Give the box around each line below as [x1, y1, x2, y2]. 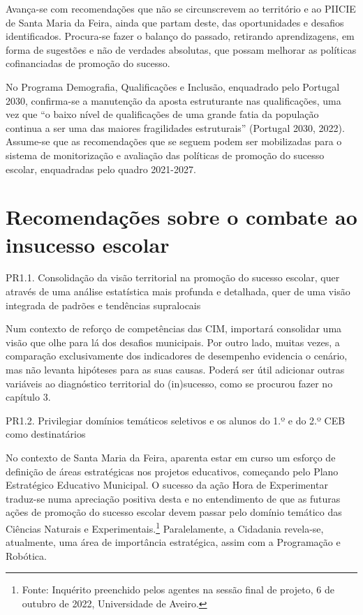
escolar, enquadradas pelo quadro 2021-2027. [6, 161, 196, 176]
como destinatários [6, 427, 86, 441]
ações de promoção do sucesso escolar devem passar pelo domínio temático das [6, 505, 342, 519]
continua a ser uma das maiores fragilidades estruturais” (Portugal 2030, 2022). [6, 120, 345, 135]
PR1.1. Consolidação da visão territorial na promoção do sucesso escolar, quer [6, 270, 340, 285]
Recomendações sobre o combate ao [6, 202, 357, 231]
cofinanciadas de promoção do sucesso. [6, 56, 170, 71]
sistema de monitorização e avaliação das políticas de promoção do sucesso [6, 147, 325, 162]
